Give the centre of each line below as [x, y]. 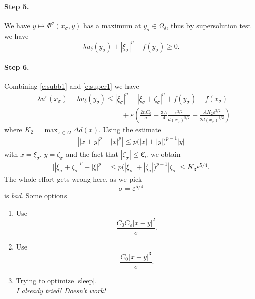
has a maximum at [112, 25]
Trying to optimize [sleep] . [56, 281]
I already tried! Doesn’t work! [61, 290]
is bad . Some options [36, 196]
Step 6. [17, 67]
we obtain [166, 153]
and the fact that [92, 153]
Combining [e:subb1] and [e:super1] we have [72, 86]
